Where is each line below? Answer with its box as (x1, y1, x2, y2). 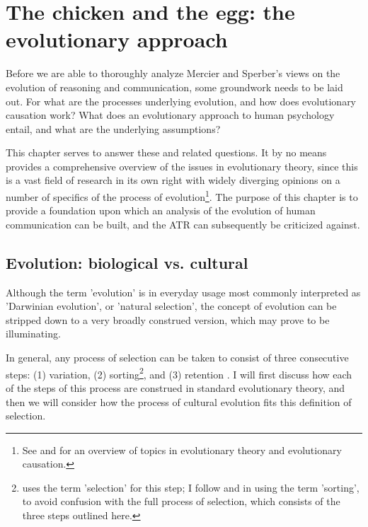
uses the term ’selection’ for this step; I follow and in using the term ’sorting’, (22, 480, 360, 494)
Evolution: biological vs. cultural (6, 251, 248, 273)
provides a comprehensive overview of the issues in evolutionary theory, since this (6, 158, 358, 173)
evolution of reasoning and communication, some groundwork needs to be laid (6, 79, 343, 94)
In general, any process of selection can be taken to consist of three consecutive (6, 350, 349, 365)
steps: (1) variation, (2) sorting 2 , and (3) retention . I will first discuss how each (6, 364, 352, 381)
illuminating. (6, 326, 61, 341)
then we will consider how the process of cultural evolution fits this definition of (6, 394, 352, 409)
